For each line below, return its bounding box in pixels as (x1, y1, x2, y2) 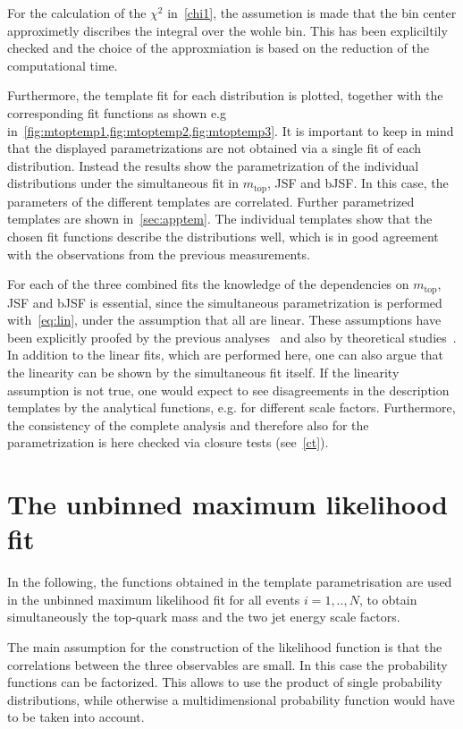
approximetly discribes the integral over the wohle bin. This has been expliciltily (7, 21, 448, 39)
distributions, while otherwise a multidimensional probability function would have (7, 690, 455, 708)
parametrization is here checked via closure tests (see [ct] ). (7, 433, 329, 452)
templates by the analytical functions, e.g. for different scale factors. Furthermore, (7, 398, 456, 417)
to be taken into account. (7, 708, 145, 726)
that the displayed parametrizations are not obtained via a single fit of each (7, 139, 422, 157)
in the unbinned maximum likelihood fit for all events (7, 589, 300, 608)
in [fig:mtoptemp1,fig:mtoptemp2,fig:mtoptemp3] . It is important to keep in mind (7, 121, 454, 140)
